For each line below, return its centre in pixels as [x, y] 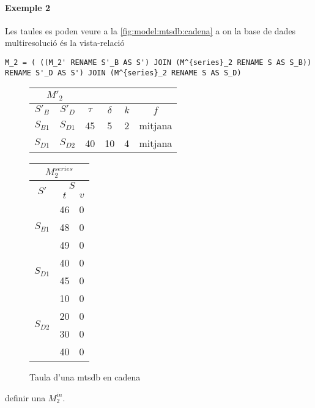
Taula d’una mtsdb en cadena [85, 377]
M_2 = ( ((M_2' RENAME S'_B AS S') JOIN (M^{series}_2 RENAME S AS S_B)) [158, 62]
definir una [25, 397]
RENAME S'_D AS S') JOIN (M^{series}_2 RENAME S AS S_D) [123, 73]
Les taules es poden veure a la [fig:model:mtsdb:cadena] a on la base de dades [150, 30]
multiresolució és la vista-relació [65, 43]
